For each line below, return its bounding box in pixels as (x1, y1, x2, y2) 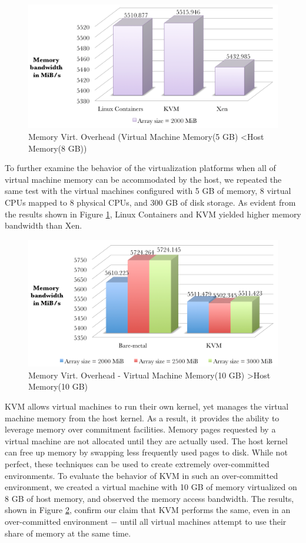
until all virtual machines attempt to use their (120, 515, 287, 527)
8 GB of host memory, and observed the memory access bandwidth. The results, (5, 492, 294, 504)
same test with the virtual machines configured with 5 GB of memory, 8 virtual (5, 185, 291, 197)
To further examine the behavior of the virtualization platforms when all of (5, 162, 276, 174)
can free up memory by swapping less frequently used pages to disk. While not (5, 446, 288, 458)
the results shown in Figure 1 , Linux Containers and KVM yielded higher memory (5, 207, 301, 220)
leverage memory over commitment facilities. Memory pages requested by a (5, 423, 276, 435)
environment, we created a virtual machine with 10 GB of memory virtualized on (5, 481, 297, 493)
